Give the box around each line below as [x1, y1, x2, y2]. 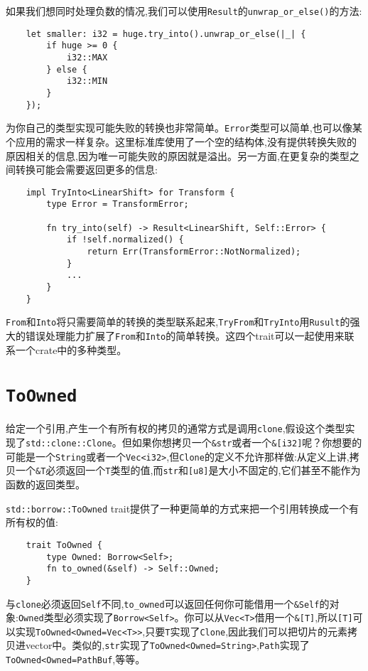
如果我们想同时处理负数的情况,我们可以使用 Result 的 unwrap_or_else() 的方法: [6, 4, 362, 18]
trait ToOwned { [26, 540, 103, 550]
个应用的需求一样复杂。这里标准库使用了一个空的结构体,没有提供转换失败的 [6, 134, 357, 149]
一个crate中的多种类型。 [15, 342, 127, 357]
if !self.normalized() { [66, 235, 184, 245]
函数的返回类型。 [6, 477, 85, 492]
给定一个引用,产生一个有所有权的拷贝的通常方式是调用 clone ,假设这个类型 [6, 421, 345, 436]
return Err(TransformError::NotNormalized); [87, 246, 301, 257]
